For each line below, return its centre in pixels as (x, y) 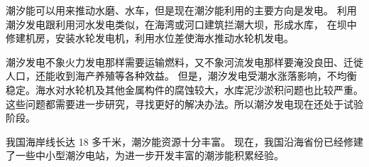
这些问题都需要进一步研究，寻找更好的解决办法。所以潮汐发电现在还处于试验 (184, 103)
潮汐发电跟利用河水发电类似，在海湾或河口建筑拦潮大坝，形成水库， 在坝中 (181, 24)
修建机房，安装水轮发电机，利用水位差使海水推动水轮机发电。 (150, 38)
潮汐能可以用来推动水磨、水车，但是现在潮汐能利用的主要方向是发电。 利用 (181, 10)
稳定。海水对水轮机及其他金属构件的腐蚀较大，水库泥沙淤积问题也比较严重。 (184, 89)
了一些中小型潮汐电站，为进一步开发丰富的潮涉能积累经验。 (145, 155)
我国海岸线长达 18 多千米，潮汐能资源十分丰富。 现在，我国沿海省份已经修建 (184, 141)
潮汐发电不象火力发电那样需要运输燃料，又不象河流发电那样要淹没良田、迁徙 (184, 61)
